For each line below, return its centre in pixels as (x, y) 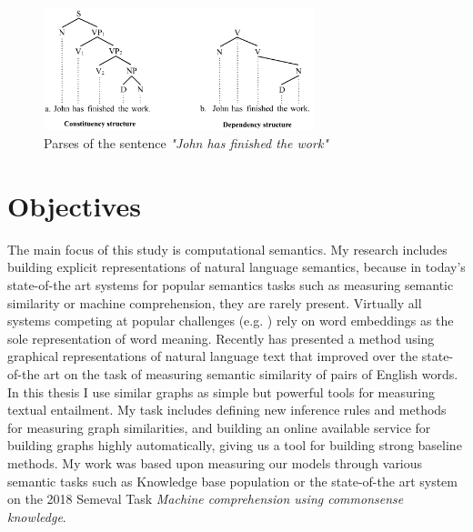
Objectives (74, 205)
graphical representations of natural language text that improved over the (213, 356)
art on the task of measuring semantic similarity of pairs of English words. (251, 373)
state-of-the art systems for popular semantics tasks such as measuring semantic (231, 284)
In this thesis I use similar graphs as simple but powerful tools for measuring (221, 391)
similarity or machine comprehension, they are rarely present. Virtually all (215, 302)
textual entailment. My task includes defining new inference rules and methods (227, 410)
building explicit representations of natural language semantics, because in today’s (236, 267)
